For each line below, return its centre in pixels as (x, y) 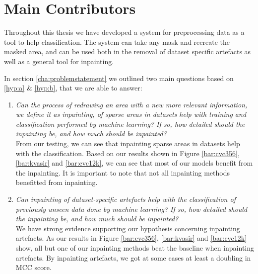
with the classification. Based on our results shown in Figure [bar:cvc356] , (128, 153)
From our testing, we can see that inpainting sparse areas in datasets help (128, 143)
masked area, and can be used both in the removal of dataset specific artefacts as (128, 51)
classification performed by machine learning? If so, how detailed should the (130, 124)
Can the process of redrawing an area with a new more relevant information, (131, 104)
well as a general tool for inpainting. (59, 61)
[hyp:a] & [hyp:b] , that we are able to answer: (73, 88)
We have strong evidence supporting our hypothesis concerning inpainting (128, 228)
